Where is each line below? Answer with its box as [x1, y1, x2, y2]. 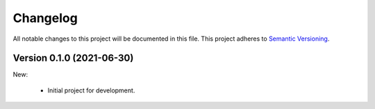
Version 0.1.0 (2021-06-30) [12, 52, 134, 64]
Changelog [12, 10, 78, 26]
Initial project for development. [47, 86, 135, 95]
